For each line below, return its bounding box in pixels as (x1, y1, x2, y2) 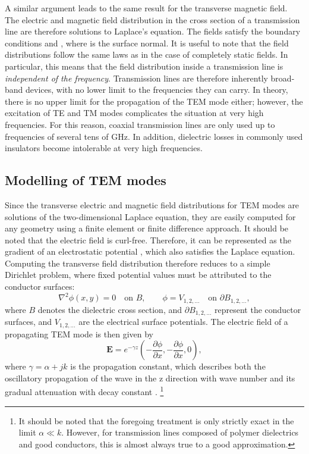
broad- (270, 71, 295, 84)
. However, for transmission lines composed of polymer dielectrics (61, 426, 299, 439)
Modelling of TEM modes (5, 171, 166, 189)
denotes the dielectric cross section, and (37, 303, 182, 315)
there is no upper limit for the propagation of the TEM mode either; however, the (5, 95, 303, 107)
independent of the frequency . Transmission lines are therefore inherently (5, 71, 268, 84)
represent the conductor (215, 303, 301, 315)
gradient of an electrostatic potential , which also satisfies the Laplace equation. (5, 245, 295, 258)
